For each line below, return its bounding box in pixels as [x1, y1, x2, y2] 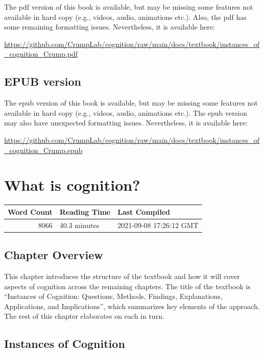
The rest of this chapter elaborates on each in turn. [4, 311, 164, 321]
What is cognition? [4, 174, 140, 195]
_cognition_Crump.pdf [4, 48, 78, 59]
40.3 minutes [59, 219, 100, 230]
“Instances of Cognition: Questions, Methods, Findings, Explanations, [4, 291, 223, 301]
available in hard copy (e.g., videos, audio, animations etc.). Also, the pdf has [4, 11, 247, 22]
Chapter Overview [4, 247, 103, 263]
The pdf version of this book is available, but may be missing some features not [4, 2, 253, 12]
